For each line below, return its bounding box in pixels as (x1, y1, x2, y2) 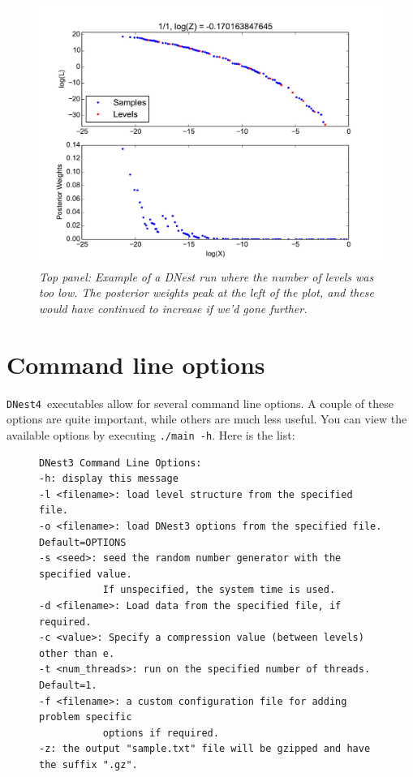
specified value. (39, 568, 132, 580)
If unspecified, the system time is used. (102, 584, 336, 596)
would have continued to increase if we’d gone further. (39, 300, 308, 317)
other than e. (39, 647, 115, 659)
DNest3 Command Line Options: (39, 457, 202, 469)
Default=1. (39, 679, 97, 691)
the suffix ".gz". (39, 758, 138, 771)
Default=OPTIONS (39, 536, 127, 548)
